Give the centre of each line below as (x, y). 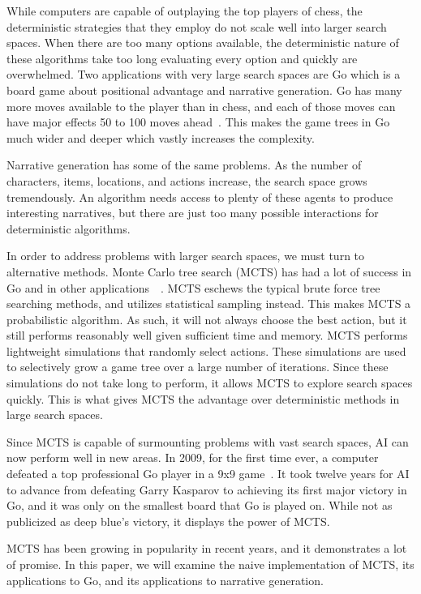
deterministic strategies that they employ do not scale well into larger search (197, 26)
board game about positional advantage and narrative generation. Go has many (204, 90)
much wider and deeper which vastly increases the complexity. (161, 137)
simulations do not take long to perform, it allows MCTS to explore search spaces (210, 383)
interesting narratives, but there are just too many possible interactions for (193, 213)
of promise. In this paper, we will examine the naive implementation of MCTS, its (210, 564)
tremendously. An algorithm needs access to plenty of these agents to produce (200, 197)
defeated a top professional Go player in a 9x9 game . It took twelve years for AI (208, 474)
